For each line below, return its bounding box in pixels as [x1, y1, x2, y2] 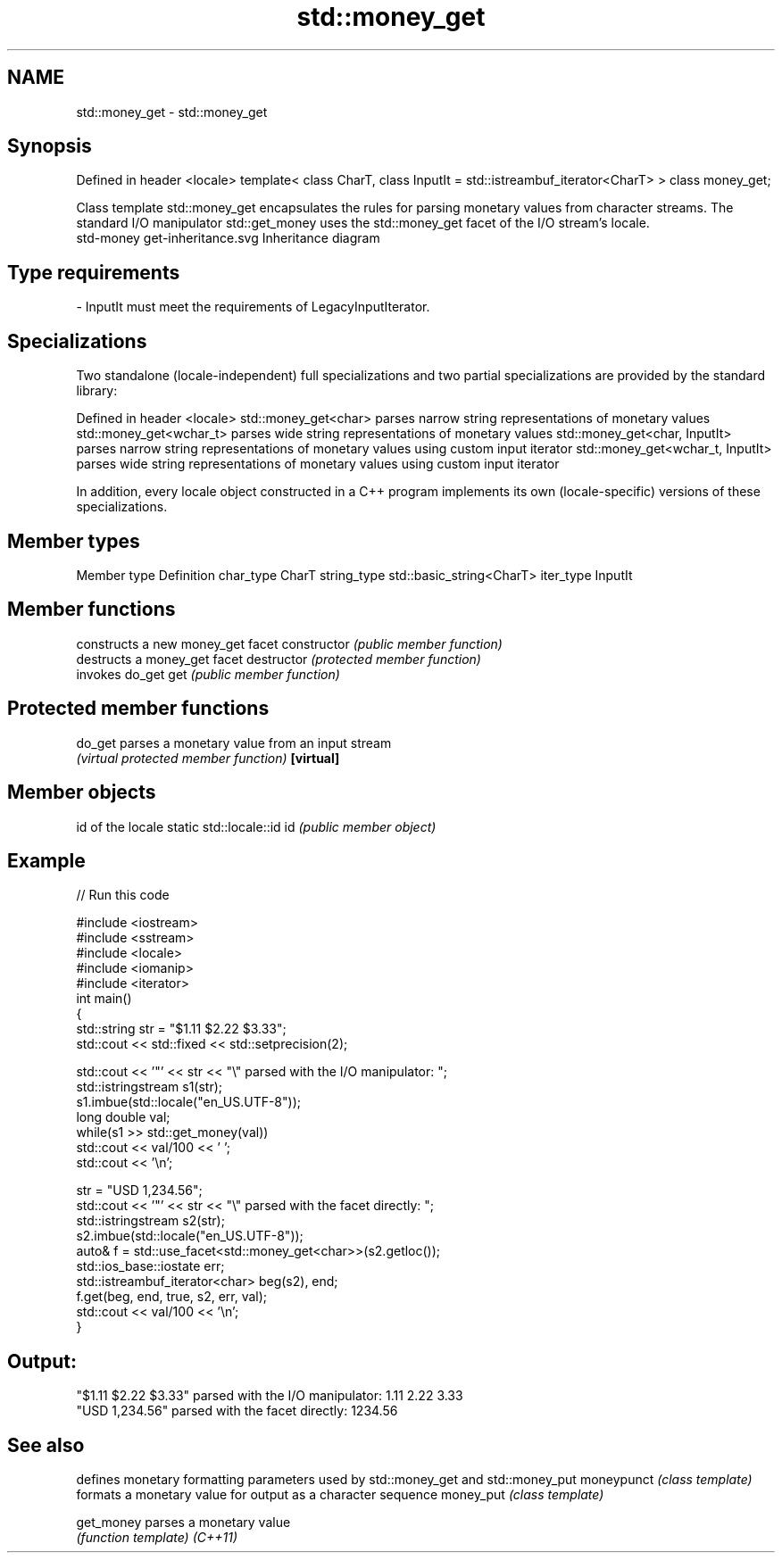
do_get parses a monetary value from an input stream [76, 734, 392, 751]
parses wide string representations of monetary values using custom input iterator [76, 456, 560, 472]
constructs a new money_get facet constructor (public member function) [76, 635, 503, 651]
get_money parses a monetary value [76, 1514, 291, 1531]
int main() [76, 991, 132, 1007]
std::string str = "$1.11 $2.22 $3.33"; [76, 1021, 287, 1037]
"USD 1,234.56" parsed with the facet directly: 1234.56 [76, 1403, 398, 1419]
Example [7, 849, 86, 872]
